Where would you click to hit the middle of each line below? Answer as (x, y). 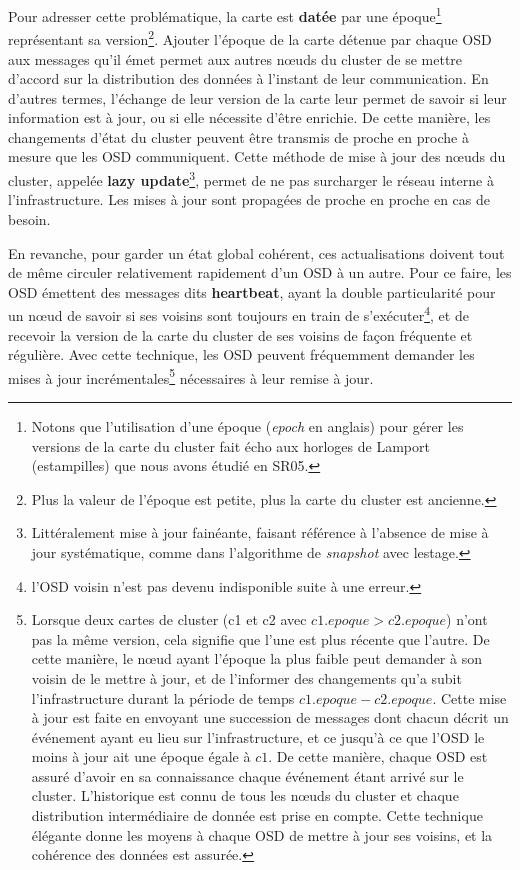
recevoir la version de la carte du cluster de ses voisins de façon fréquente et (240, 334)
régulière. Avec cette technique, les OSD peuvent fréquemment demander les (241, 354)
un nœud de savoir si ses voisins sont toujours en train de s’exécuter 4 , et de (238, 313)
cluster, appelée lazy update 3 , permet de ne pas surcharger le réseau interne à (251, 178)
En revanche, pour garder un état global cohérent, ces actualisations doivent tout (256, 252)
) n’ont (467, 619)
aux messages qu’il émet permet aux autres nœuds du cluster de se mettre (235, 58)
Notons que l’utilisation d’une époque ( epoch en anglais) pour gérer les (247, 425)
